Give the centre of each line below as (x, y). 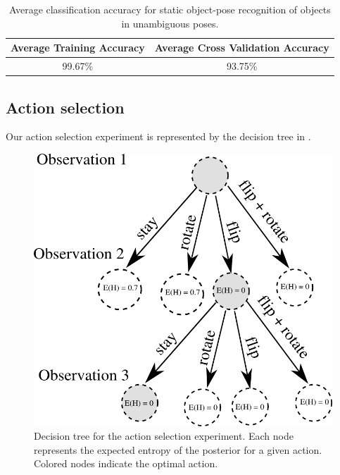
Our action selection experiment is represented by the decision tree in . (158, 136)
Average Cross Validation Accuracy (242, 48)
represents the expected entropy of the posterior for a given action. (178, 449)
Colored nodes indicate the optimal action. (126, 463)
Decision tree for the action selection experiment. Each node (164, 436)
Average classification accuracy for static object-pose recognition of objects (170, 9)
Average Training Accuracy (78, 48)
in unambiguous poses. (170, 23)
